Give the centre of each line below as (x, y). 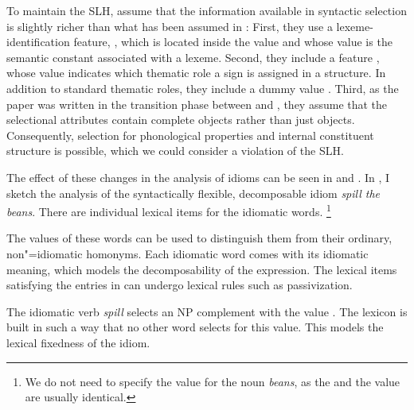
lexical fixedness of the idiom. (78, 342)
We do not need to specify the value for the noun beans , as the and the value (213, 381)
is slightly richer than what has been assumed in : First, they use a (170, 26)
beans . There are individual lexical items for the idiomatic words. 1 (169, 210)
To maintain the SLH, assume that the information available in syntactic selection (207, 10)
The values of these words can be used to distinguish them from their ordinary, (199, 238)
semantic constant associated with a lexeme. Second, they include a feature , (193, 57)
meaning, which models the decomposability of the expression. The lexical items (202, 269)
